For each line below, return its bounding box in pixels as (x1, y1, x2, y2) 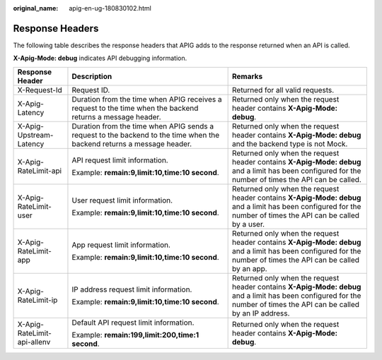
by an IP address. (231, 308, 290, 318)
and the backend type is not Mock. (231, 138, 348, 148)
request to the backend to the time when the (71, 130, 220, 140)
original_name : (13, 4, 59, 12)
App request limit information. (71, 240, 171, 250)
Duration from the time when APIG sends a (71, 121, 214, 131)
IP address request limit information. (71, 284, 192, 294)
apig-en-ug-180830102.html (69, 4, 151, 12)
